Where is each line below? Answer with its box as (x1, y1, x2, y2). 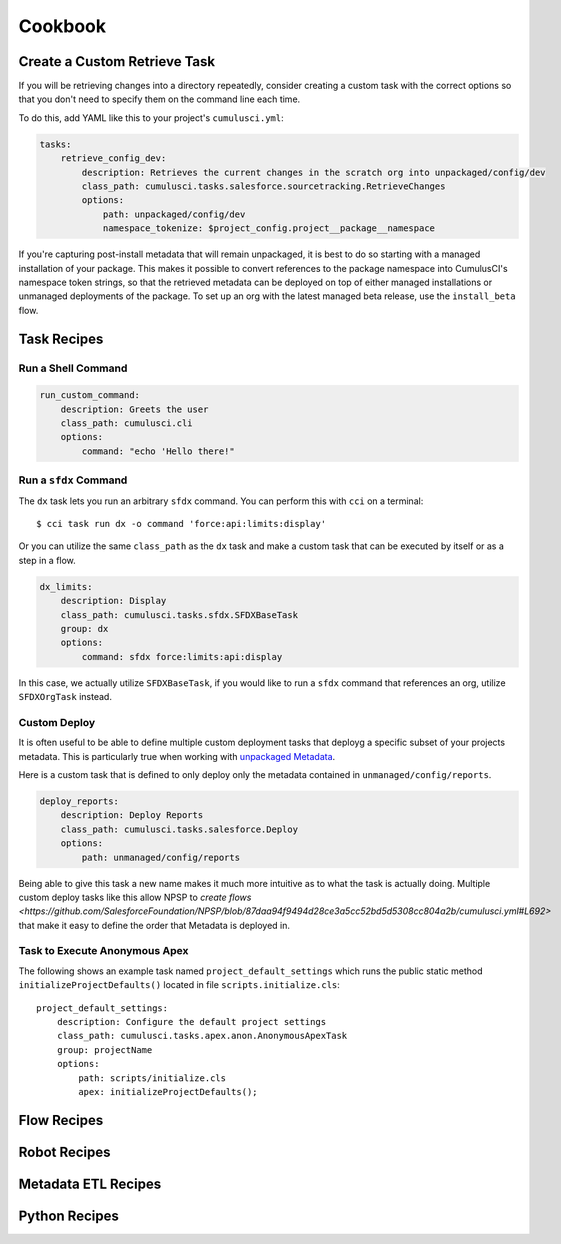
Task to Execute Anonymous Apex (18, 944, 189, 958)
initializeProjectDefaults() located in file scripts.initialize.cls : (18, 979, 340, 991)
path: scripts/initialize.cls (78, 1072, 227, 1084)
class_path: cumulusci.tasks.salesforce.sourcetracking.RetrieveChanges (81, 181, 446, 192)
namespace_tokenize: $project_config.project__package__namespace (102, 223, 435, 234)
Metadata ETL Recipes (18, 1175, 162, 1192)
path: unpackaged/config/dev (102, 208, 246, 220)
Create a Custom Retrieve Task (18, 53, 215, 70)
